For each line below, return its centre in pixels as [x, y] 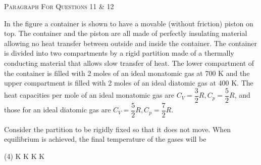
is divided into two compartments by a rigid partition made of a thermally [119, 53]
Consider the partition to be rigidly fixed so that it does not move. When [118, 129]
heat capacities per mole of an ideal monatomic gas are [89, 95]
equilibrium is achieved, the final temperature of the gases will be [105, 139]
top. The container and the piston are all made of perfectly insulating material [126, 33]
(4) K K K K [24, 156]
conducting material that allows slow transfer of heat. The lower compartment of [129, 63]
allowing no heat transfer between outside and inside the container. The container [130, 43]
